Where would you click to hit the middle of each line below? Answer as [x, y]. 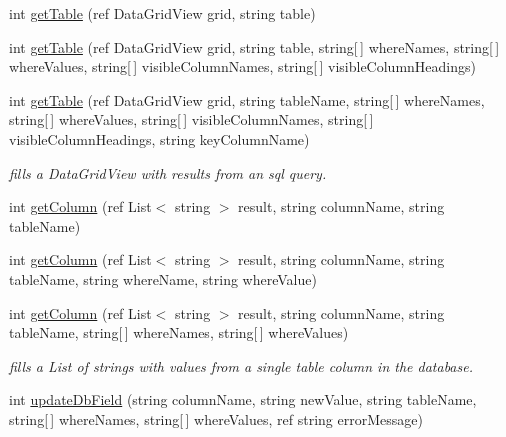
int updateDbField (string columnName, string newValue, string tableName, [243, 399]
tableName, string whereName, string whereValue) [163, 278]
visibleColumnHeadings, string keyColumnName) [159, 138]
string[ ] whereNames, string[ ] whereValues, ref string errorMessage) [216, 418]
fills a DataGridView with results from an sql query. [168, 172]
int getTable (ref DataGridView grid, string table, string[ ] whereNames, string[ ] [254, 46]
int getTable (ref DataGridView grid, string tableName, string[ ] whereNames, [247, 99]
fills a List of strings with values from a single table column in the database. [241, 365]
